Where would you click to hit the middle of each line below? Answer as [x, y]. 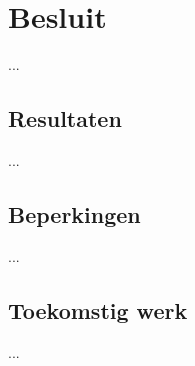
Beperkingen [74, 213]
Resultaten [65, 118]
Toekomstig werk [98, 309]
